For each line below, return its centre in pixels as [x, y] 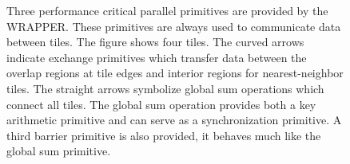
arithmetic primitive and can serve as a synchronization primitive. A [174, 120]
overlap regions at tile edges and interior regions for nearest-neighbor [175, 73]
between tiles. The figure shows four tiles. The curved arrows [155, 42]
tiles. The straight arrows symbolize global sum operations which [165, 88]
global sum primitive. [59, 151]
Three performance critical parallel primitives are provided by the [167, 10]
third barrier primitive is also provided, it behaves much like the [164, 135]
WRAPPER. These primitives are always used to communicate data [174, 26]
